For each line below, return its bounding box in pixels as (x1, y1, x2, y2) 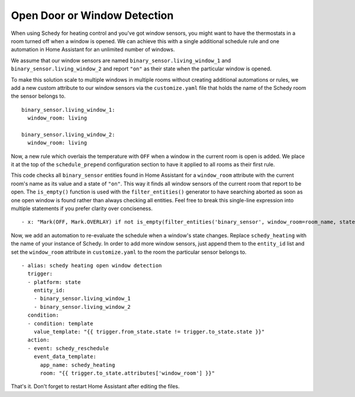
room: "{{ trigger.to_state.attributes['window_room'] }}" (40, 370, 215, 376)
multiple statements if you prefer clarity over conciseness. (11, 205, 153, 212)
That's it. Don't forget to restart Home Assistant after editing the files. (11, 383, 180, 390)
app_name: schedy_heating (40, 362, 115, 368)
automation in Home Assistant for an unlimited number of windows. (11, 46, 175, 53)
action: (27, 337, 50, 343)
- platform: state (27, 279, 81, 285)
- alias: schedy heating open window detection (21, 262, 162, 269)
